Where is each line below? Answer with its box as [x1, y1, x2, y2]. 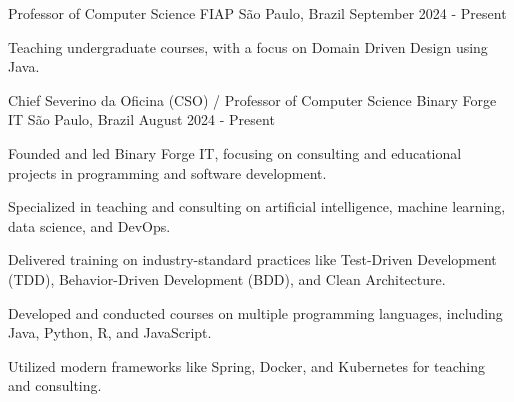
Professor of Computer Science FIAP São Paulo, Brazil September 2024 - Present [8, 3, 507, 23]
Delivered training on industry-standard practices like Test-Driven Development [8, 249, 497, 270]
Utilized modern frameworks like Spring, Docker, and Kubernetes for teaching [8, 355, 486, 376]
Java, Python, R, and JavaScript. [8, 322, 212, 343]
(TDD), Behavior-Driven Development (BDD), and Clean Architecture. [8, 268, 446, 289]
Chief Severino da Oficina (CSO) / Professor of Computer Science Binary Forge [8, 89, 497, 110]
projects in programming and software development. [8, 162, 327, 183]
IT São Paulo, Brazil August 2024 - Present [8, 109, 275, 130]
